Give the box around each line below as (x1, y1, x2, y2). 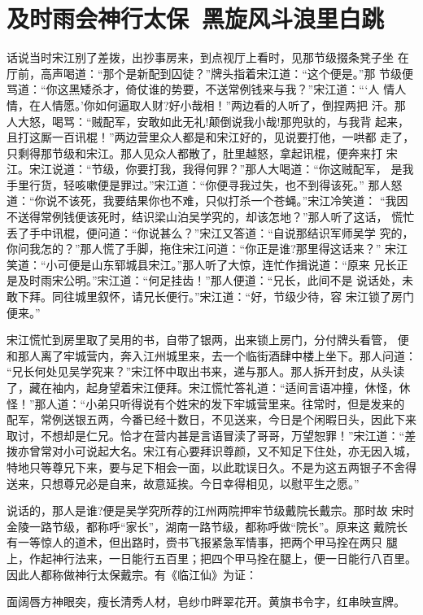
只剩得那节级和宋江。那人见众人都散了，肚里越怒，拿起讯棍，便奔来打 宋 (7, 144, 398, 161)
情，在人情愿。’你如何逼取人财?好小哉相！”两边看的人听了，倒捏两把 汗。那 (7, 96, 406, 113)
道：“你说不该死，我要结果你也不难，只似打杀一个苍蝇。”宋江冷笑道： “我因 (7, 192, 408, 209)
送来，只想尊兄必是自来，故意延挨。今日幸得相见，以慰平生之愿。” (7, 474, 360, 491)
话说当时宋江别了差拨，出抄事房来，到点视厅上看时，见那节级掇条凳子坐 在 (7, 49, 409, 66)
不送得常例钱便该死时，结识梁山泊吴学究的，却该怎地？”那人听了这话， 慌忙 (7, 208, 415, 225)
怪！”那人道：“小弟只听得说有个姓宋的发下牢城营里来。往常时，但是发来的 (7, 395, 405, 412)
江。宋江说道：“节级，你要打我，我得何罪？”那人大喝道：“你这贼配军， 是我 (7, 160, 414, 177)
